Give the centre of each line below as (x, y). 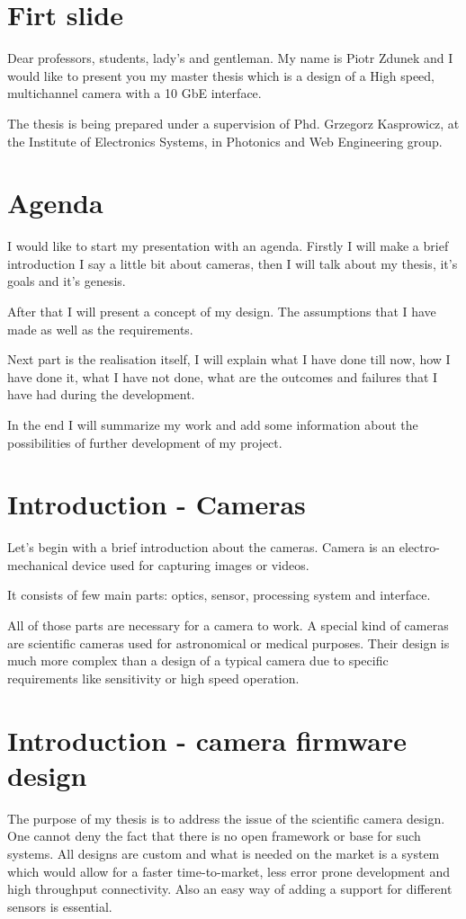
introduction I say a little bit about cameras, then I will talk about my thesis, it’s (233, 263)
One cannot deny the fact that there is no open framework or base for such (214, 836)
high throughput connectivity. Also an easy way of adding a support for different (230, 889)
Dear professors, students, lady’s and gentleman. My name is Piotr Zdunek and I (230, 58)
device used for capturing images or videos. (190, 564)
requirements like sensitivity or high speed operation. (153, 678)
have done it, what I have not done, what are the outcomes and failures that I (223, 376)
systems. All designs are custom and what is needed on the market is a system (224, 853)
